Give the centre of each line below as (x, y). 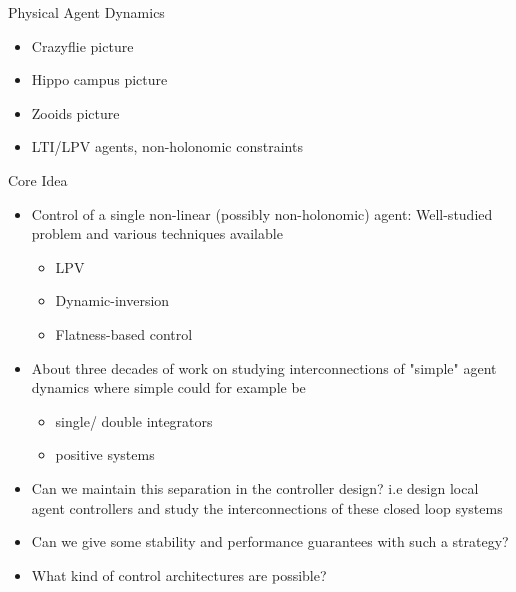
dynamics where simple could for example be (168, 387)
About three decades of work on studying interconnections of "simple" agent (264, 367)
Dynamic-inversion (112, 300)
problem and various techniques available (157, 233)
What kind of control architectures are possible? (179, 574)
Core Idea (38, 179)
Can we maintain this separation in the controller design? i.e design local (255, 487)
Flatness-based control (124, 333)
